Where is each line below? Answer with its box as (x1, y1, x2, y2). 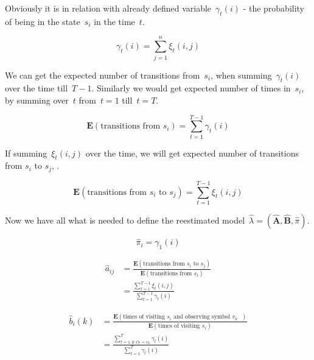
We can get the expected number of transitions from (5, 68, 200, 81)
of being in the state (5, 15, 80, 27)
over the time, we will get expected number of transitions (85, 146, 299, 159)
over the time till (5, 82, 68, 94)
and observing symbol (173, 314, 231, 320)
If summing (5, 146, 47, 159)
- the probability (243, 2, 305, 14)
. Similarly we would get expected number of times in (91, 82, 291, 94)
